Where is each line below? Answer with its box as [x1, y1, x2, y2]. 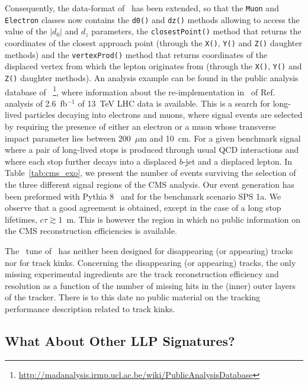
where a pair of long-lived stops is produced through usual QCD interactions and [5, 143, 299, 156]
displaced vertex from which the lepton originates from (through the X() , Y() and [5, 60, 302, 72]
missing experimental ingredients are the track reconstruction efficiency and [5, 268, 279, 280]
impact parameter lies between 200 [5, 131, 131, 144]
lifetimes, [5, 213, 37, 225]
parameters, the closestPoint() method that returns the [91, 25, 301, 37]
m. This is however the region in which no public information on [66, 213, 301, 225]
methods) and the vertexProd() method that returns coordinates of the [5, 48, 268, 60]
